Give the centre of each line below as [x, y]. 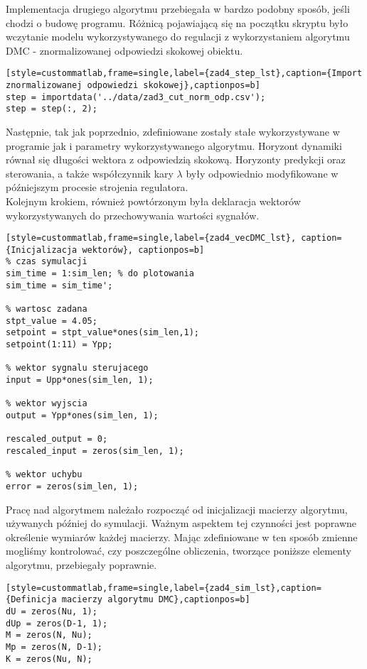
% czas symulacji [47, 262]
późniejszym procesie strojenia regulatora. [97, 187]
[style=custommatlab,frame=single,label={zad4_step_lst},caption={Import [184, 74]
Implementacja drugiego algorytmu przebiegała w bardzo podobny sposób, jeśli [178, 9]
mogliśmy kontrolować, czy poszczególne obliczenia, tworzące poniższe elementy [179, 551]
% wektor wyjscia [47, 404]
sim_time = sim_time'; [59, 285]
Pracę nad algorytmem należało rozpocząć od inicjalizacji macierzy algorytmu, [177, 509]
